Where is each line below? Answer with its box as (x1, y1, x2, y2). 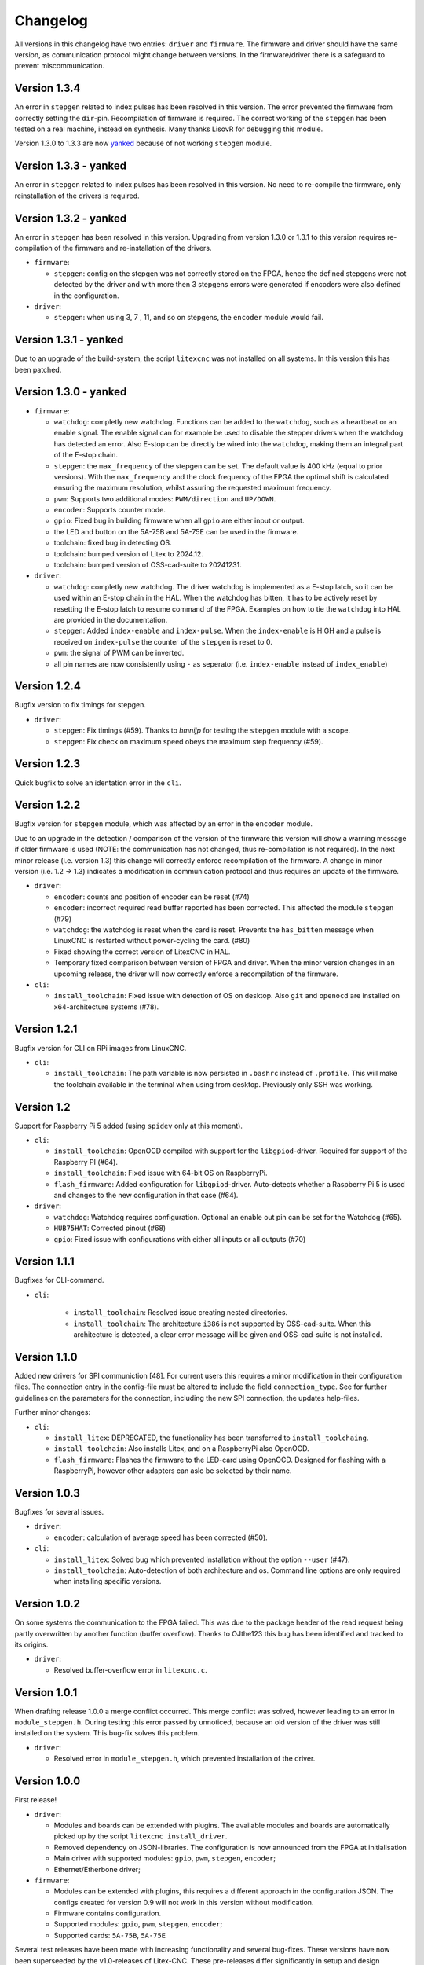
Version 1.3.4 (14, 82, 81, 95)
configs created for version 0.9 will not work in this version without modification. (53, 1897, 314, 1907)
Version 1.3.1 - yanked (14, 333, 124, 347)
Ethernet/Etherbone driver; (53, 1864, 141, 1874)
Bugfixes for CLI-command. (14, 1276, 104, 1285)
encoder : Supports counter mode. (53, 505, 166, 515)
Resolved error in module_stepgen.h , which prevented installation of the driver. (53, 1754, 316, 1764)
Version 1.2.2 (14, 799, 81, 812)
